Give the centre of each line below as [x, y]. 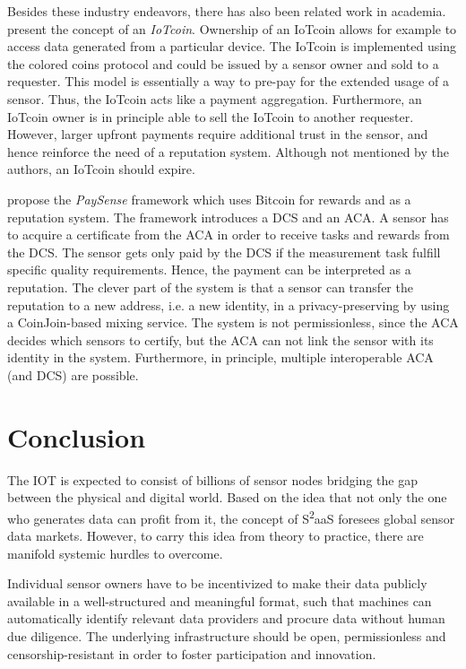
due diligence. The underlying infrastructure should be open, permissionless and [227, 636]
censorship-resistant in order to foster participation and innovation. [192, 653]
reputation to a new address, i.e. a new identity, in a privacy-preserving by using [229, 304]
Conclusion [77, 436]
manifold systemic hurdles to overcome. [115, 553]
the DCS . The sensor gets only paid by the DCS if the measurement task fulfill [224, 252]
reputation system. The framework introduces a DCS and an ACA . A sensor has [228, 217]
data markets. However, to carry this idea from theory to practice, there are [216, 536]
